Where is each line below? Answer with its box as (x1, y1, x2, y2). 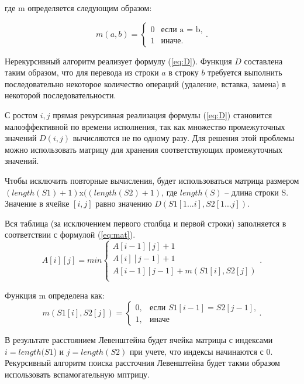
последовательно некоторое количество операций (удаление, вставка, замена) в (5, 77, 286, 90)
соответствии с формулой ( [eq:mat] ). (5, 228, 136, 241)
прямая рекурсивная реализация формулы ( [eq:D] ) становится (53, 108, 272, 121)
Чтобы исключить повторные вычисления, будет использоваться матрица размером (5, 174, 299, 186)
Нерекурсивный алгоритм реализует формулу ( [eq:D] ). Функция (5, 54, 232, 67)
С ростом (5, 108, 38, 121)
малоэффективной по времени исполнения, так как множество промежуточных (5, 120, 285, 132)
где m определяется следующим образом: (5, 2, 152, 13)
